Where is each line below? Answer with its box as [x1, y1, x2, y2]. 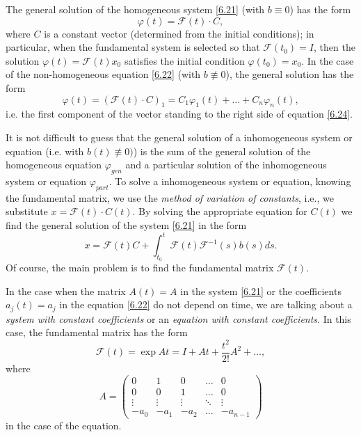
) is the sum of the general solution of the [133, 143, 311, 158]
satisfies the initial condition [124, 53, 245, 67]
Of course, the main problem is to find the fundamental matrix [6, 260, 274, 275]
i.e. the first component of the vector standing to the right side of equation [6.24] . [6, 106, 353, 121]
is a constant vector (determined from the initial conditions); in [44, 26, 314, 40]
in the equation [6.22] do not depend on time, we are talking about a [59, 297, 353, 312]
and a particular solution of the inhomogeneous [125, 157, 327, 172]
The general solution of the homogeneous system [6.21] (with [6, 2, 265, 16]
